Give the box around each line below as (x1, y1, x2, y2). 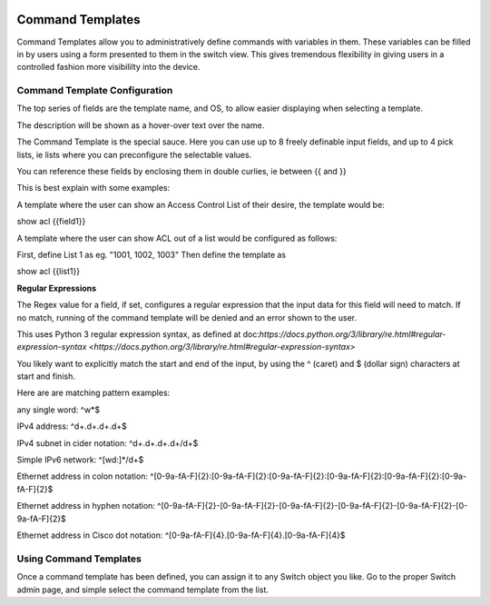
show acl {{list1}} (16, 266, 81, 277)
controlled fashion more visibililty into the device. (16, 62, 201, 73)
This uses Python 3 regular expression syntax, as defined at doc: (16, 328, 260, 340)
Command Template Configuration (16, 84, 173, 97)
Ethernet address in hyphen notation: (16, 501, 156, 511)
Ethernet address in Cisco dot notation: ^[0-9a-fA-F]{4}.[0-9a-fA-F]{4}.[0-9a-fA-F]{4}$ (16, 530, 346, 541)
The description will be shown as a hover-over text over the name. (16, 119, 265, 131)
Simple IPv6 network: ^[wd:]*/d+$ (16, 454, 144, 465)
